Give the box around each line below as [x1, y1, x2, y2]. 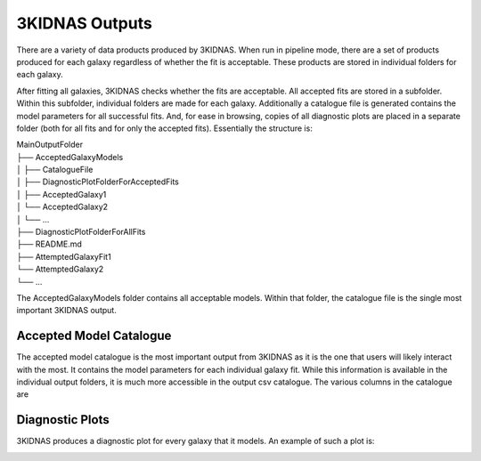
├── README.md [16, 239, 82, 249]
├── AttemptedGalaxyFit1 [16, 251, 111, 262]
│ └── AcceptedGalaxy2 [16, 201, 109, 213]
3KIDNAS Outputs [16, 13, 153, 33]
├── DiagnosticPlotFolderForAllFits [16, 227, 146, 238]
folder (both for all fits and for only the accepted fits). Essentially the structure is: [16, 123, 314, 133]
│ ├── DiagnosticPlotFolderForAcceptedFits [16, 176, 180, 187]
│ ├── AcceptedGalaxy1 [16, 189, 107, 199]
